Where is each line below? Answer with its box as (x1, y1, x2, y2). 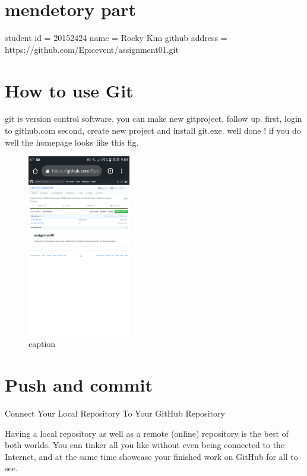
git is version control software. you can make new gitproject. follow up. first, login (5, 112, 302, 125)
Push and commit (5, 373, 153, 397)
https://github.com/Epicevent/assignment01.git (5, 43, 179, 55)
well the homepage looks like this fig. (5, 135, 139, 148)
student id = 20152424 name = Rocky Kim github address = (5, 31, 227, 44)
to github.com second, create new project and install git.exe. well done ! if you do (5, 124, 301, 137)
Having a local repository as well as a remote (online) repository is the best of (5, 427, 289, 439)
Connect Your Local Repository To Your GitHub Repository (5, 407, 225, 420)
